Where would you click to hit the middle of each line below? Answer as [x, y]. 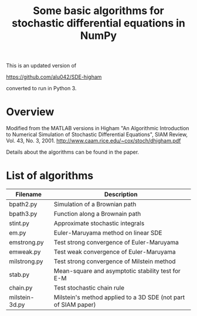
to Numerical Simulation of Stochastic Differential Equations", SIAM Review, [97, 135]
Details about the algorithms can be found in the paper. [73, 152]
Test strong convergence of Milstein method [115, 261]
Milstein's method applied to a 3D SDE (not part [119, 297]
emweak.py [25, 252]
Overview [30, 112]
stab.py [19, 275]
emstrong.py [26, 243]
